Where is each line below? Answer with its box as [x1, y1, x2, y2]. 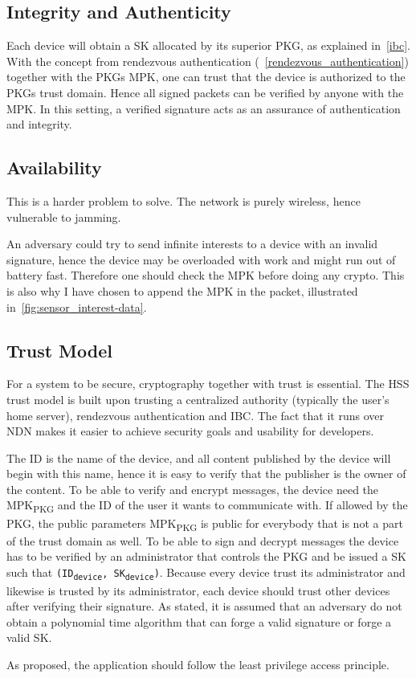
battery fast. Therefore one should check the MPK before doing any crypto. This [6, 267, 405, 284]
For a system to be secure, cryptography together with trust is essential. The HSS [6, 375, 410, 392]
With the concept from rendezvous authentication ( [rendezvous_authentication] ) [6, 52, 409, 69]
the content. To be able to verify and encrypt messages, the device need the [6, 480, 379, 497]
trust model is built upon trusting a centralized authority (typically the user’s [6, 390, 389, 407]
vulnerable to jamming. [6, 208, 121, 225]
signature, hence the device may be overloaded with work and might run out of [6, 251, 396, 268]
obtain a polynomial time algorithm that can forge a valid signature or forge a [6, 613, 392, 630]
